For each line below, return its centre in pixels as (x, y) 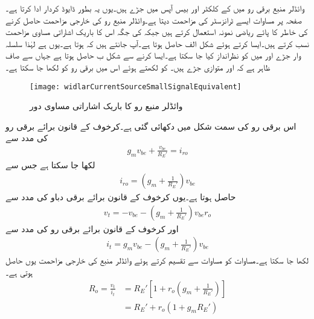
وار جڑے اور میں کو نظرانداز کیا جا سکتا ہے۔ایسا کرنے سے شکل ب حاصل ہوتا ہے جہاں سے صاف (153, 55)
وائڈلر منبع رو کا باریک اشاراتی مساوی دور (106, 106)
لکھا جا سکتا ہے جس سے (50, 165)
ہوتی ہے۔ (19, 272)
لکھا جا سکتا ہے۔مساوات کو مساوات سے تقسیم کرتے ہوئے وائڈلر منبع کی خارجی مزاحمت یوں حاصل (157, 260)
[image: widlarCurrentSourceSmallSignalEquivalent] (136, 87)
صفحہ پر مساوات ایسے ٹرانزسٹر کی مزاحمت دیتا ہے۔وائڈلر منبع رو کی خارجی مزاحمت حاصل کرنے (154, 20)
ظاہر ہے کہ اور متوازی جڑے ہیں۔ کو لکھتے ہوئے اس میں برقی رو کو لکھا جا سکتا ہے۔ (138, 67)
